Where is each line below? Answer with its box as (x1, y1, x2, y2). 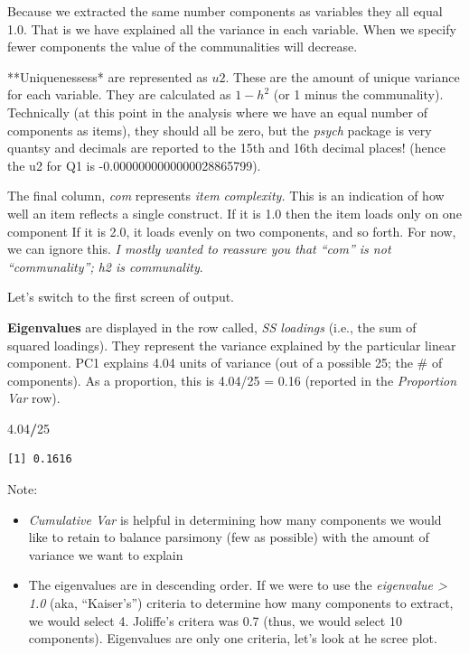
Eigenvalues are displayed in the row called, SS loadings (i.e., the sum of (7, 317, 417, 336)
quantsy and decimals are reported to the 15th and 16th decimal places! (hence (7, 138, 446, 157)
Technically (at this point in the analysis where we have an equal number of (7, 102, 428, 121)
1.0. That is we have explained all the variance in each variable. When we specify (7, 19, 456, 38)
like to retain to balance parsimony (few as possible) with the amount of (28, 528, 429, 547)
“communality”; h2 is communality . (7, 257, 203, 276)
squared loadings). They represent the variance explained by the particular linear (7, 335, 456, 354)
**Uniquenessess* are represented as (7, 67, 208, 86)
